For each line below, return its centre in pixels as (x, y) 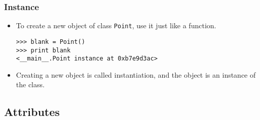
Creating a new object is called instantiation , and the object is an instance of (136, 74)
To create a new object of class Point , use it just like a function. (116, 25)
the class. (30, 84)
